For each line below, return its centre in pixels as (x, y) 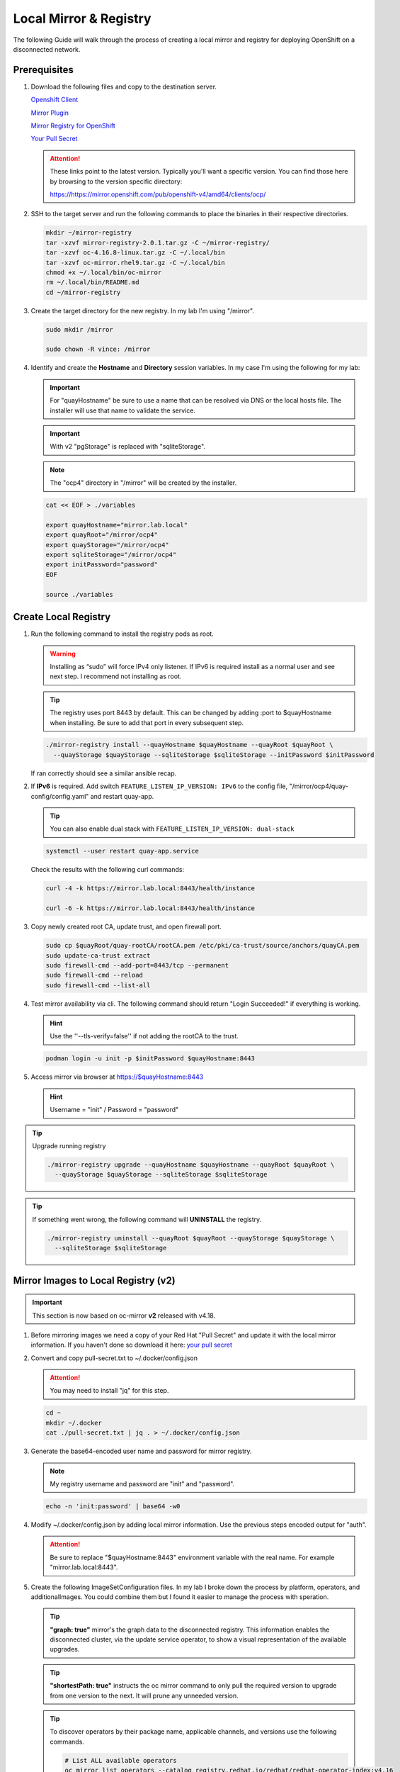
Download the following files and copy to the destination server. (124, 86)
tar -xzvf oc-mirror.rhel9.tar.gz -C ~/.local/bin (136, 263)
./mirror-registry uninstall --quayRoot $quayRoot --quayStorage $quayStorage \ (191, 1238)
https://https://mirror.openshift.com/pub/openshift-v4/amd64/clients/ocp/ (158, 194)
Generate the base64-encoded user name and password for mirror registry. (141, 1451)
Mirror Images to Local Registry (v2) (95, 1280)
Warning (63, 654)
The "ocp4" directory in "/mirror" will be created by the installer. (143, 483)
